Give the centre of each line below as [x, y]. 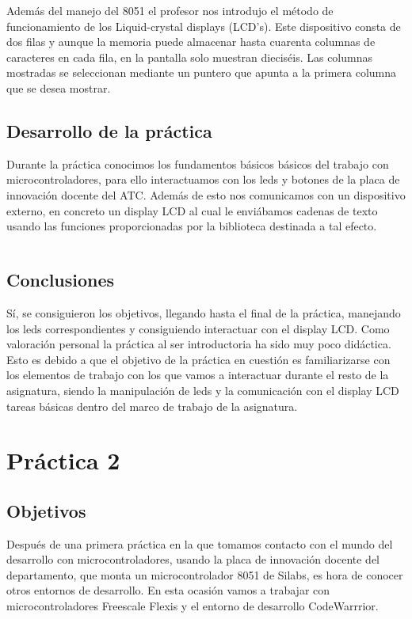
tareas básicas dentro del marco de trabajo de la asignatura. [152, 406]
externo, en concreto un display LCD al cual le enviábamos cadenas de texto [192, 210]
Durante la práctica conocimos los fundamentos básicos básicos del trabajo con [198, 163]
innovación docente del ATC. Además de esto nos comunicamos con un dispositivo [206, 194]
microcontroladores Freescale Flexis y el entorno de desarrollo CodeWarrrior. [193, 606]
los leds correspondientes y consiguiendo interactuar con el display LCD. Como [198, 328]
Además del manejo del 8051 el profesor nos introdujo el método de [170, 10]
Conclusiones [61, 280]
